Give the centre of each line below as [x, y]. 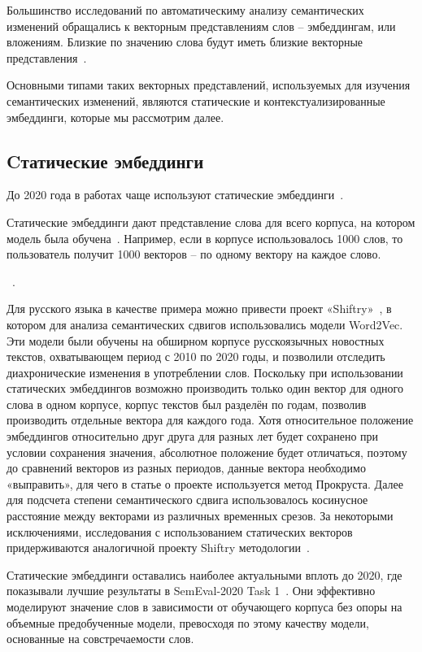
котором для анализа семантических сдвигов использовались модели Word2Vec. [205, 324]
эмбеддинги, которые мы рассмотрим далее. [115, 117]
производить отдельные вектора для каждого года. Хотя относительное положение [210, 420]
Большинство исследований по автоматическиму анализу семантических [185, 10]
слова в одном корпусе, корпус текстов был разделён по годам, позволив [187, 404]
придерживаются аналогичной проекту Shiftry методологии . [158, 548]
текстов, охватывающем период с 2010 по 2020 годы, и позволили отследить [196, 356]
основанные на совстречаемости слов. [100, 639]
